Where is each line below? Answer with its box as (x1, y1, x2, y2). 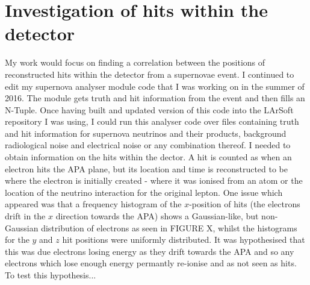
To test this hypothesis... (5, 269, 96, 281)
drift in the (5, 210, 46, 222)
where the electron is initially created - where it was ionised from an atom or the (5, 174, 303, 187)
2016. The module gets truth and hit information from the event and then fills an (5, 92, 305, 104)
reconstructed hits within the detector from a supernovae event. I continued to (5, 67, 294, 80)
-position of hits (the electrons (189, 198, 300, 210)
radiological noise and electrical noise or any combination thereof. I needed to (5, 139, 291, 151)
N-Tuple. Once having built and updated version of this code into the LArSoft (5, 103, 294, 116)
